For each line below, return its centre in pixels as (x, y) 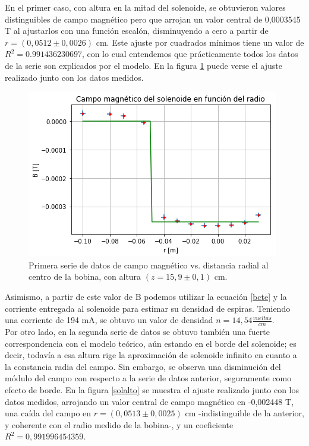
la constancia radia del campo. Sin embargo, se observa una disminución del (143, 366)
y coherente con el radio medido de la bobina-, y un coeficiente (119, 424)
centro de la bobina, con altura (85, 276)
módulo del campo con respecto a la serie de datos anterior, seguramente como (148, 378)
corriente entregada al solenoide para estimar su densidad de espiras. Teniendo (148, 308)
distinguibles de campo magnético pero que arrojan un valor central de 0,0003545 (153, 19)
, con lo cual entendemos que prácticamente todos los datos (190, 54)
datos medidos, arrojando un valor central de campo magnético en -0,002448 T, (149, 401)
